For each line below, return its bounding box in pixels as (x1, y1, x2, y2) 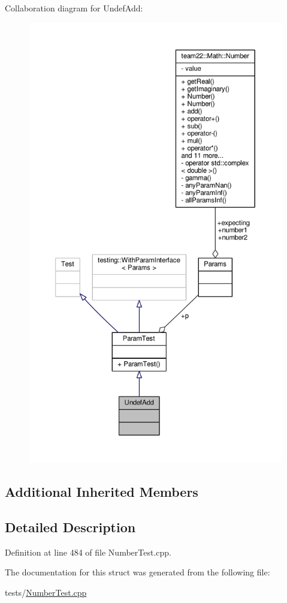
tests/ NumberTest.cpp (5, 586, 87, 598)
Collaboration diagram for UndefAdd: (5, 2, 143, 14)
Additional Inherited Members (5, 482, 198, 500)
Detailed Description (5, 517, 136, 536)
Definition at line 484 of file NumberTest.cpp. (5, 545, 171, 558)
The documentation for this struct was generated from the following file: (5, 566, 270, 578)
